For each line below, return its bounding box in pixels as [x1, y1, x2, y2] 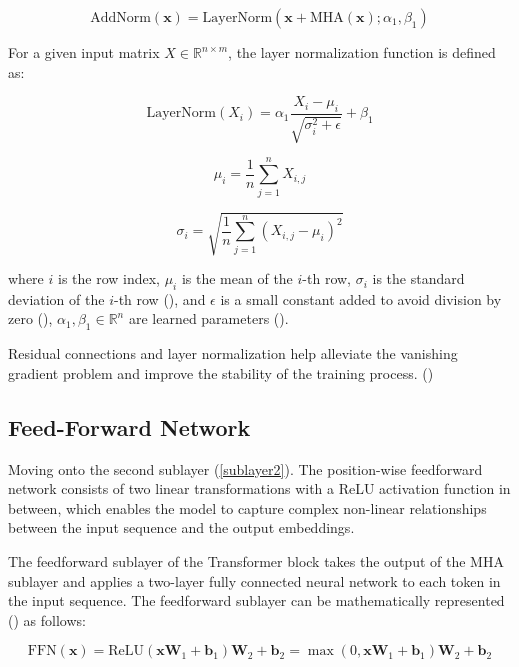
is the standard [372, 268, 465, 289]
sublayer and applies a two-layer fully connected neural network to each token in [8, 570, 501, 591]
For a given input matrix [8, 42, 160, 62]
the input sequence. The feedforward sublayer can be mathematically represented [8, 590, 505, 611]
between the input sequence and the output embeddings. [8, 517, 355, 538]
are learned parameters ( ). [128, 308, 289, 329]
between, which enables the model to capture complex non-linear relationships [8, 497, 487, 518]
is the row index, [57, 268, 160, 289]
